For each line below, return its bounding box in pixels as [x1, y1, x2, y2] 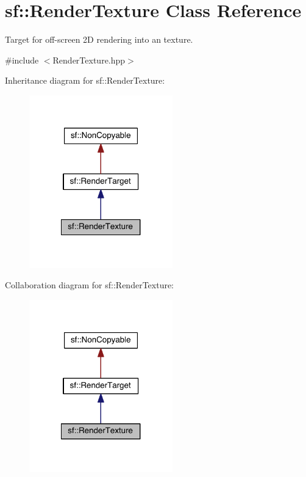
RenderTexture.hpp [52, 53, 126, 66]
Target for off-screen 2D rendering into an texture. [5, 33, 193, 46]
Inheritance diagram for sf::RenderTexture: [5, 74, 165, 87]
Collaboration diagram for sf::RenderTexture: [5, 279, 174, 291]
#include [5, 53, 39, 66]
